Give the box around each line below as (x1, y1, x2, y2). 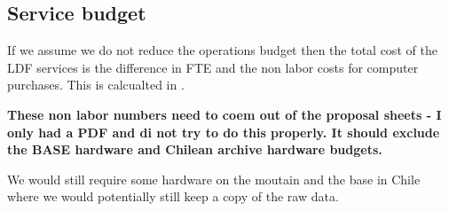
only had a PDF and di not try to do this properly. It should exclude (7, 122, 440, 141)
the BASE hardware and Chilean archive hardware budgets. (7, 140, 382, 159)
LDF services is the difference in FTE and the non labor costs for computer (7, 58, 419, 76)
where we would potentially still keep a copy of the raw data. (7, 187, 339, 206)
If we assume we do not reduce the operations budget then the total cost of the (7, 41, 437, 59)
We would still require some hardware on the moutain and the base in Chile (7, 169, 421, 188)
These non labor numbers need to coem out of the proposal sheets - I (7, 105, 442, 123)
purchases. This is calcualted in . (7, 75, 185, 94)
